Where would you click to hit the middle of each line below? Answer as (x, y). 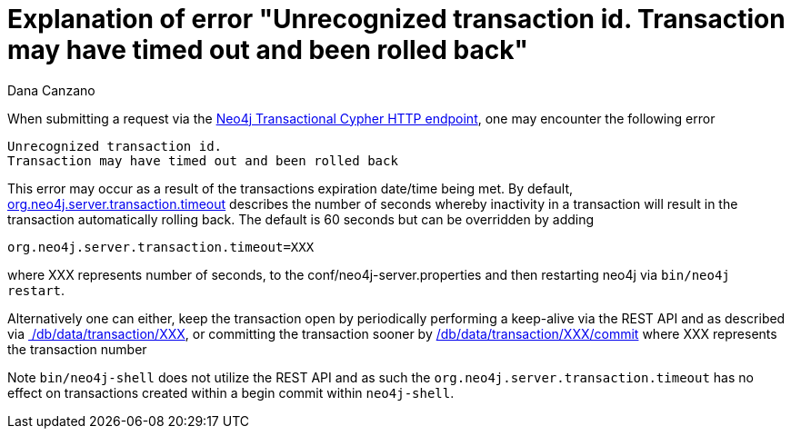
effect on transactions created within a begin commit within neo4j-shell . (231, 392)
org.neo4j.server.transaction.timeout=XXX (161, 247)
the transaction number (77, 349)
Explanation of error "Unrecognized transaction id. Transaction (396, 19)
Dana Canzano (51, 90)
